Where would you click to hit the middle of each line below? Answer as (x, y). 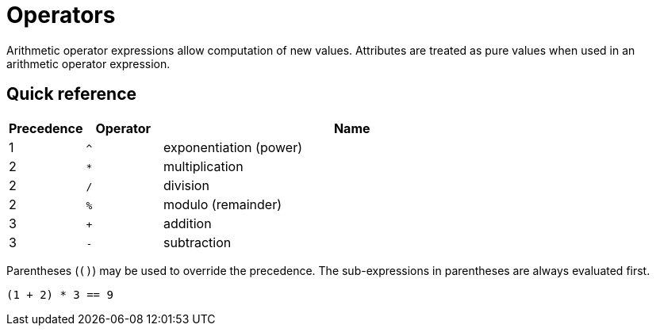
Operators (61, 15)
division (186, 185)
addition (187, 223)
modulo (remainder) (223, 204)
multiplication (203, 166)
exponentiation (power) (232, 147)
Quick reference (72, 94)
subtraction (197, 242)
